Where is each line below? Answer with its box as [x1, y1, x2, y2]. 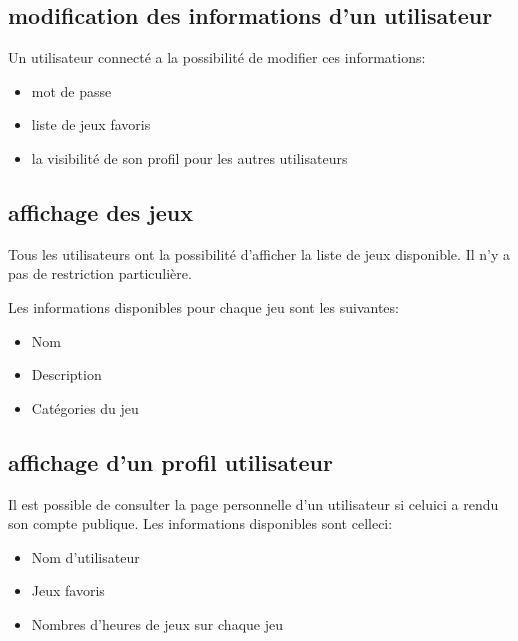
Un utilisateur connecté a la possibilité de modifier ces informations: [8, 47, 426, 68]
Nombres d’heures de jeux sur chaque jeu [31, 613, 283, 634]
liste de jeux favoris [31, 114, 151, 135]
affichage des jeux [8, 196, 193, 227]
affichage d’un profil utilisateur [8, 446, 333, 477]
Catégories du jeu [31, 397, 139, 418]
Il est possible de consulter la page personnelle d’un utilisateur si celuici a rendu [8, 493, 499, 514]
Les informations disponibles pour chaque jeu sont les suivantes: [8, 296, 399, 317]
